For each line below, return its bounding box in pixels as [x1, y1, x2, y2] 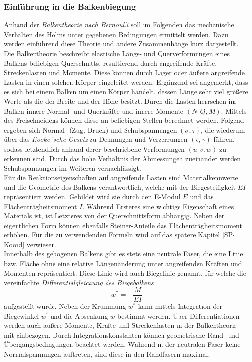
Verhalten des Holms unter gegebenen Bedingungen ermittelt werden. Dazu [4, 29, 229, 39]
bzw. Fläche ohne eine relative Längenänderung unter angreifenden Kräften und [4, 258, 242, 268]
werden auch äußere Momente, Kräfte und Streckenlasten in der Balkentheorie [4, 320, 237, 330]
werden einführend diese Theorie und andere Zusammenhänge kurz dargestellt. [4, 38, 239, 49]
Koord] [4, 239, 25, 249]
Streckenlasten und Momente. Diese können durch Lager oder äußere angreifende [4, 67, 245, 77]
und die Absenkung [50, 310, 108, 321]
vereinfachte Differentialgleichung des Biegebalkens [4, 277, 154, 287]
